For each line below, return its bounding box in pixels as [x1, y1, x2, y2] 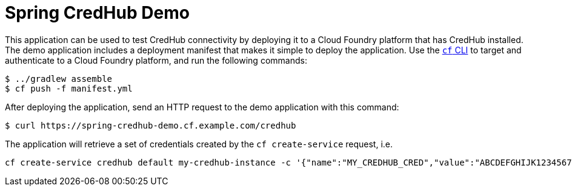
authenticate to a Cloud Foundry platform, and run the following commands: [5, 55, 307, 65]
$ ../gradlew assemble [5, 73, 113, 84]
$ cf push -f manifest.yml [5, 83, 133, 93]
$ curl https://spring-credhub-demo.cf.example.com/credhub [5, 120, 296, 130]
